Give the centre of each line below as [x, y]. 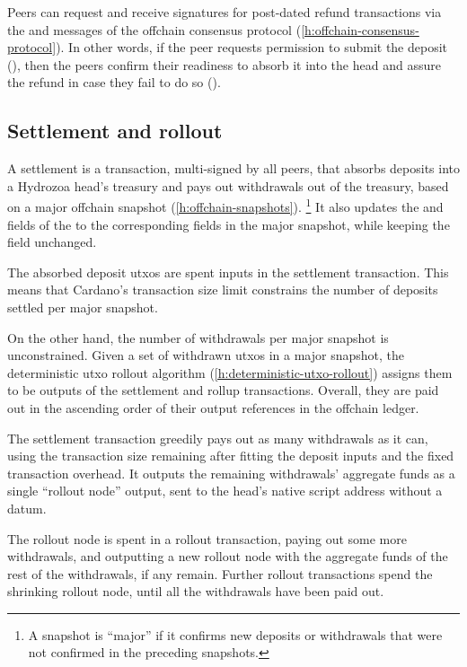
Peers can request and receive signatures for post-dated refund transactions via [225, 12]
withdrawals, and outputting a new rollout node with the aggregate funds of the [228, 556]
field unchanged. [52, 242]
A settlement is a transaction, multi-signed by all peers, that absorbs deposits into [234, 168]
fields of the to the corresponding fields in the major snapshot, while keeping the [229, 224]
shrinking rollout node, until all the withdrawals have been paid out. [196, 591]
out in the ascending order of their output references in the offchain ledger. [213, 407]
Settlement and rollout [115, 131]
